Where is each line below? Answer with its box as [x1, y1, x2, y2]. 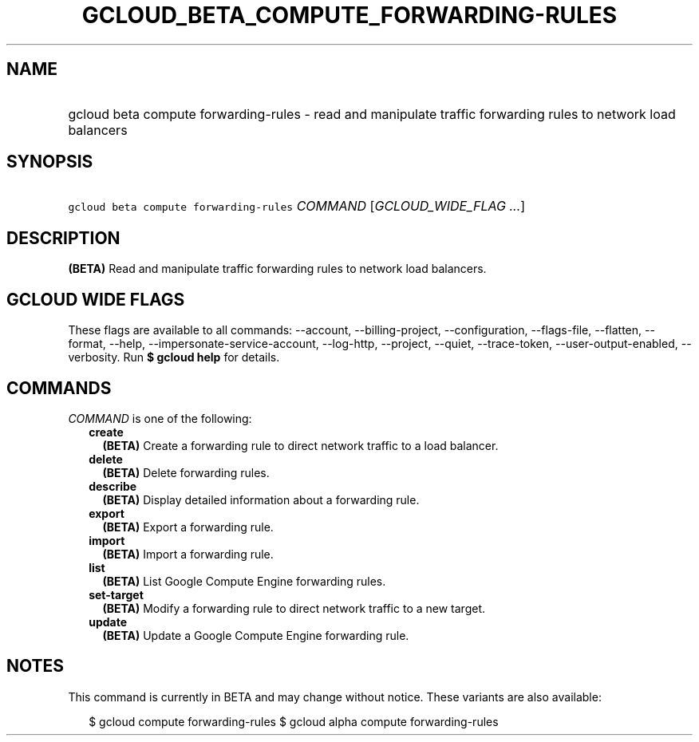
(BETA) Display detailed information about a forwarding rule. [102, 492, 420, 507]
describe [89, 479, 137, 493]
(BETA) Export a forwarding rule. [102, 519, 274, 534]
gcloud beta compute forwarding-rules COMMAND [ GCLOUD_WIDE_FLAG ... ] [68, 198, 526, 215]
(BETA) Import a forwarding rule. [102, 547, 274, 561]
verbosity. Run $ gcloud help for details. [68, 350, 280, 365]
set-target [89, 587, 144, 602]
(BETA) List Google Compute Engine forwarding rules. [102, 574, 386, 588]
